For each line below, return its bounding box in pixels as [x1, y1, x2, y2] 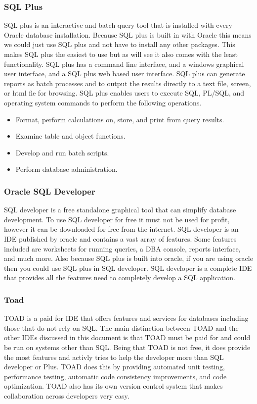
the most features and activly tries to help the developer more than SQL [4, 352, 224, 362]
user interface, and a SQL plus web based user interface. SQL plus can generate [4, 68, 245, 79]
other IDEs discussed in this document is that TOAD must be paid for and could [4, 332, 251, 343]
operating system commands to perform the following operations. [4, 97, 202, 107]
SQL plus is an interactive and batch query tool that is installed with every [4, 20, 232, 30]
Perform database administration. [15, 164, 118, 174]
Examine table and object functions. [15, 131, 126, 141]
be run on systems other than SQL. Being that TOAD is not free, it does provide [4, 342, 251, 352]
